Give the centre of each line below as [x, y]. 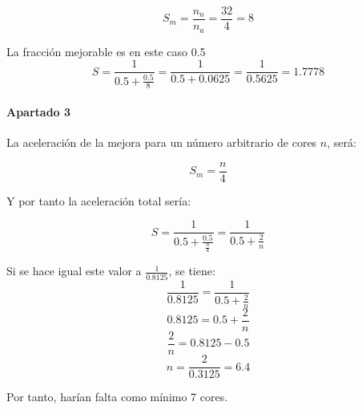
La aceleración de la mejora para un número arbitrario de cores [162, 142]
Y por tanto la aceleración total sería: [99, 200]
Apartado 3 [39, 111]
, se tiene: [192, 271]
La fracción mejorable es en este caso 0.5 [106, 51]
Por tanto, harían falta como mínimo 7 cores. [117, 397]
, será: [342, 142]
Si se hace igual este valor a [74, 271]
